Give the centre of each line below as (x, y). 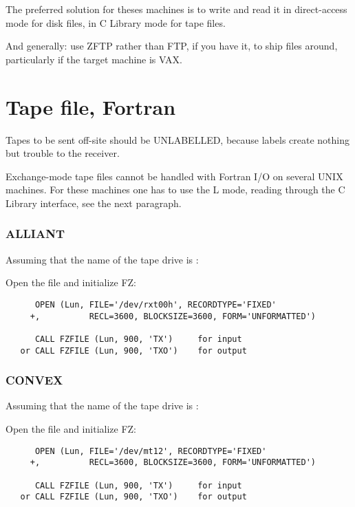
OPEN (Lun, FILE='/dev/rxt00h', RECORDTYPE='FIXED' (155, 304)
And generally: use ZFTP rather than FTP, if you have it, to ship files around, (172, 46)
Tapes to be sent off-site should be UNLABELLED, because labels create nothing (177, 139)
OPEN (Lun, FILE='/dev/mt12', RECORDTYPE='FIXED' (151, 451)
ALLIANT (35, 234)
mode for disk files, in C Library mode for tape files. (116, 22)
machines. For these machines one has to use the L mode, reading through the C (175, 190)
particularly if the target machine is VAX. (94, 59)
